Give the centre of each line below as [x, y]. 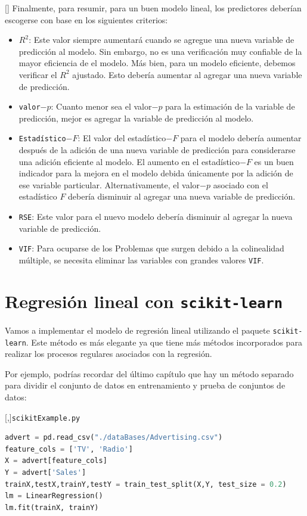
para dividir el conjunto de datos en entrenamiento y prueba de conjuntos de [145, 385]
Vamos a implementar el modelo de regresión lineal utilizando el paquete [137, 330]
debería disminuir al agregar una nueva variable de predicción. [182, 196]
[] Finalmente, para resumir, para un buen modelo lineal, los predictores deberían [153, 8]
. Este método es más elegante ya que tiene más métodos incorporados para [164, 342]
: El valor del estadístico [122, 138]
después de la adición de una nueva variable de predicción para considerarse [157, 150]
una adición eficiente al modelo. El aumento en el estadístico [129, 161]
